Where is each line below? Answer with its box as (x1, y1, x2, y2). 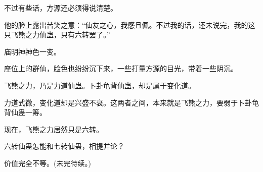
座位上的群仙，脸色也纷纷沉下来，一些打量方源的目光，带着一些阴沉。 (4, 63, 238, 74)
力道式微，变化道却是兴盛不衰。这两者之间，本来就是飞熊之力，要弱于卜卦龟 (4, 97, 259, 107)
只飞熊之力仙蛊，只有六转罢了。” (4, 29, 110, 40)
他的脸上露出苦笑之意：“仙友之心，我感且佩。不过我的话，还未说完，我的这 (4, 19, 255, 30)
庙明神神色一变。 (4, 46, 61, 56)
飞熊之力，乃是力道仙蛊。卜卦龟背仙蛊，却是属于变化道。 (4, 80, 195, 90)
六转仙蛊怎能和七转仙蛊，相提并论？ (4, 141, 124, 151)
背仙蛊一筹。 (4, 107, 47, 118)
